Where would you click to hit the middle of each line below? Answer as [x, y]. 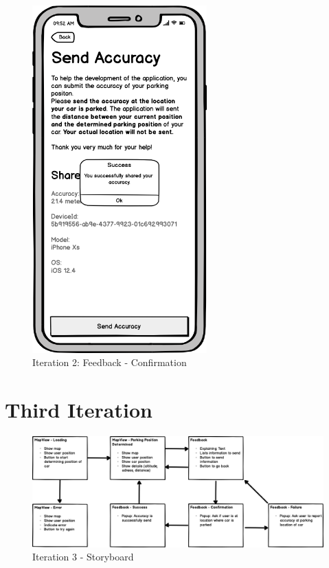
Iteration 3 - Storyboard [83, 557]
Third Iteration [79, 410]
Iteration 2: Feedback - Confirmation [110, 362]
